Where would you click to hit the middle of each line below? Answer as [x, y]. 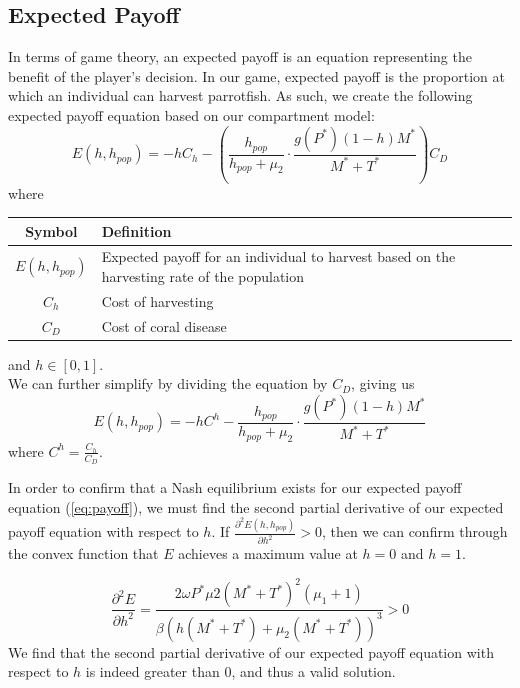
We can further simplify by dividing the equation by [168, 383]
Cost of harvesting [157, 300]
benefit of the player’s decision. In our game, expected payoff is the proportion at [256, 75]
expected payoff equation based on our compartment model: [191, 114]
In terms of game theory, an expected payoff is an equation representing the [240, 56]
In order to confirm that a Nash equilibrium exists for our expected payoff [235, 487]
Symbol [51, 230]
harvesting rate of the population [203, 276]
